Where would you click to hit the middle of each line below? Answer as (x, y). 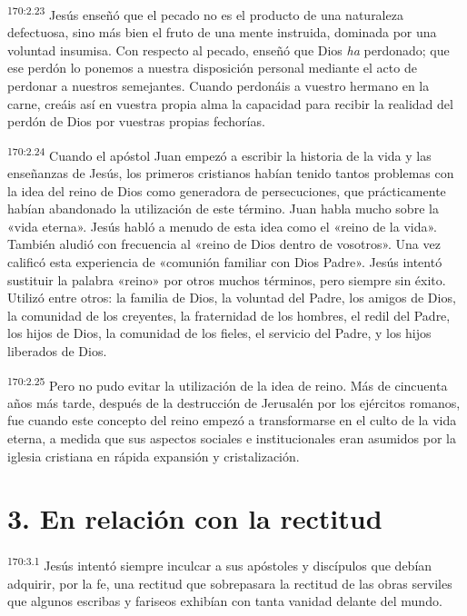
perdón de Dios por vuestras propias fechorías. (136, 121)
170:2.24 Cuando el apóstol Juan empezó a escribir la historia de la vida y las (219, 154)
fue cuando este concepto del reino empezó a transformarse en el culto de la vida (232, 420)
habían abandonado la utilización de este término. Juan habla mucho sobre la (223, 209)
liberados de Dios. (57, 351)
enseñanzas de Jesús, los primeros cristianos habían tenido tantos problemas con (231, 173)
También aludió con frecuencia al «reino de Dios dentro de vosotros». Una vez (224, 244)
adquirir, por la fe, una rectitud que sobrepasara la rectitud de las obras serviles (230, 583)
